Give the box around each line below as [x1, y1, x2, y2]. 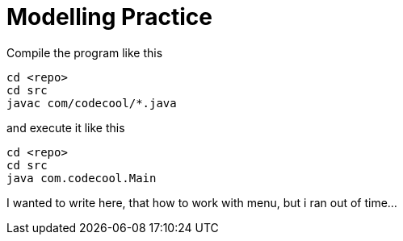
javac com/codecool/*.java [6, 96, 177, 110]
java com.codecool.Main [6, 171, 157, 185]
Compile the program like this [6, 45, 163, 60]
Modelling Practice [6, 3, 212, 31]
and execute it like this [6, 120, 125, 135]
